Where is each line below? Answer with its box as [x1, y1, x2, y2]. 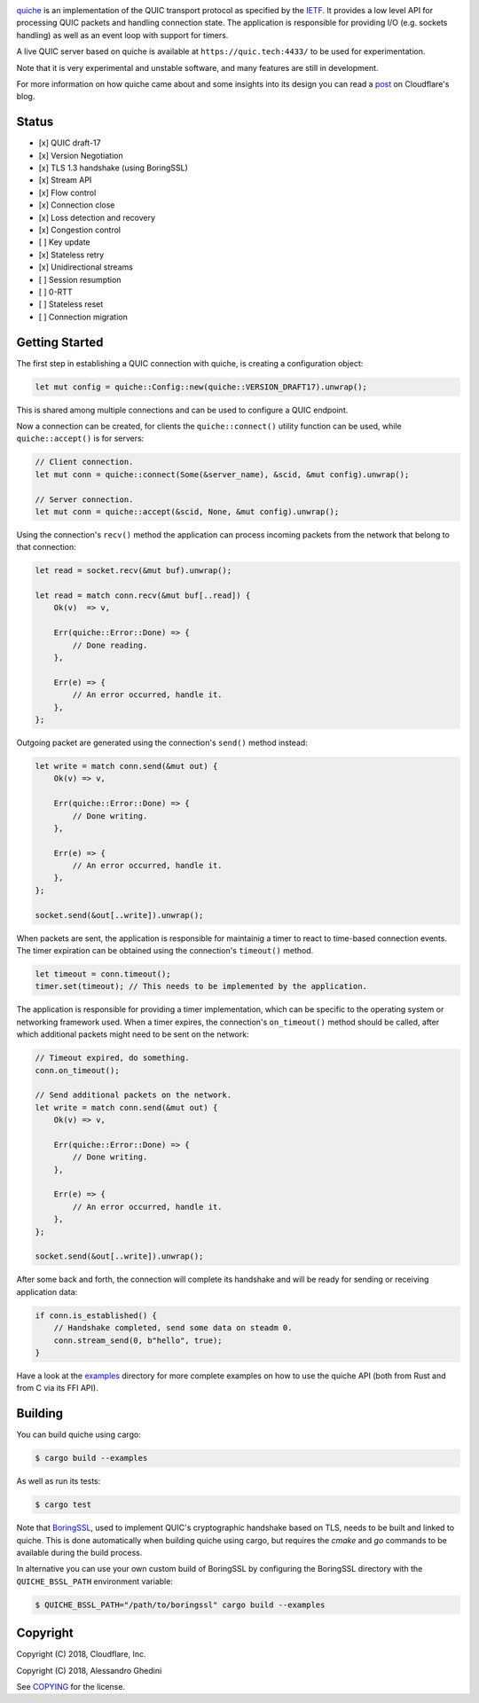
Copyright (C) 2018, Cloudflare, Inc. [16, 1649, 146, 1660]
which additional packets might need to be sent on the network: [16, 1029, 249, 1040]
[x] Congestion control [38, 224, 122, 235]
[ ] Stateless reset [38, 299, 104, 310]
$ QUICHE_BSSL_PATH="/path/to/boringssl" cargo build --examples [35, 1599, 326, 1610]
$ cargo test [35, 1500, 92, 1510]
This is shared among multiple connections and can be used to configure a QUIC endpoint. [16, 404, 349, 415]
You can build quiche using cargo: [16, 1429, 141, 1440]
